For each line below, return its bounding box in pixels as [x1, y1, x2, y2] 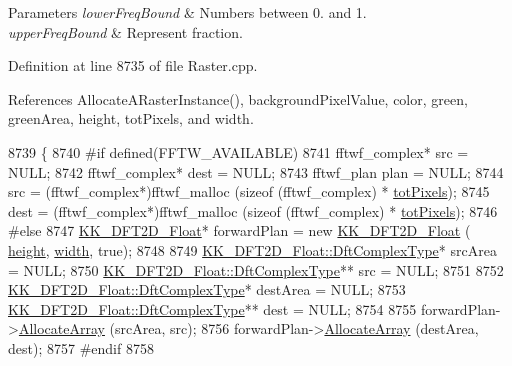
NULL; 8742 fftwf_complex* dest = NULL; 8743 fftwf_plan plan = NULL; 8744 [8, 161, 504, 182]
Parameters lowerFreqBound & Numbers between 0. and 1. [8, 2, 367, 22]
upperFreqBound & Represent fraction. [8, 21, 243, 42]
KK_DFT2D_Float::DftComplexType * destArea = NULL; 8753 [8, 279, 406, 300]
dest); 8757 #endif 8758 [8, 337, 154, 358]
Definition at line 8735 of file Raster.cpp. [8, 55, 258, 76]
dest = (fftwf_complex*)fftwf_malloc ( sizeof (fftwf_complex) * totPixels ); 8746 [8, 200, 498, 221]
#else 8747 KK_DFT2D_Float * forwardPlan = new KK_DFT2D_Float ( [8, 220, 471, 241]
